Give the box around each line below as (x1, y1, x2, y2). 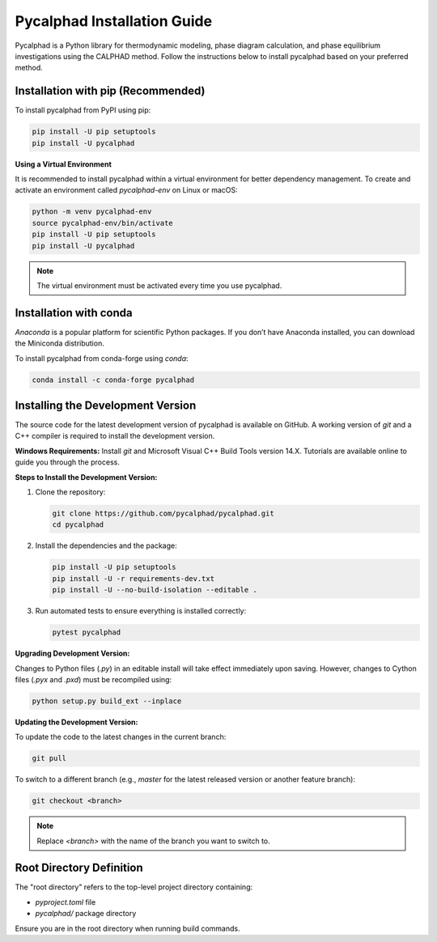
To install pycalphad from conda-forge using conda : (15, 353, 189, 363)
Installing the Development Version (15, 398, 197, 412)
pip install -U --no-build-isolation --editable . (52, 585, 258, 595)
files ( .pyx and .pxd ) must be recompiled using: (15, 674, 172, 684)
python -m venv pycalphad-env (32, 207, 152, 216)
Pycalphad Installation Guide (15, 12, 213, 30)
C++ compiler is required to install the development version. (15, 431, 215, 441)
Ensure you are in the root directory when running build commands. (15, 923, 240, 933)
